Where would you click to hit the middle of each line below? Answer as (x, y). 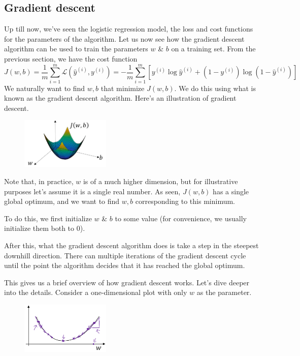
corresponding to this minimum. (185, 201)
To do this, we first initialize (48, 218)
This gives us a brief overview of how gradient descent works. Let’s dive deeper (127, 282)
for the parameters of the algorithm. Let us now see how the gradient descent (124, 38)
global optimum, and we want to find (62, 201)
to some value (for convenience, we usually (181, 218)
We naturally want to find (45, 88)
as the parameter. (224, 292)
